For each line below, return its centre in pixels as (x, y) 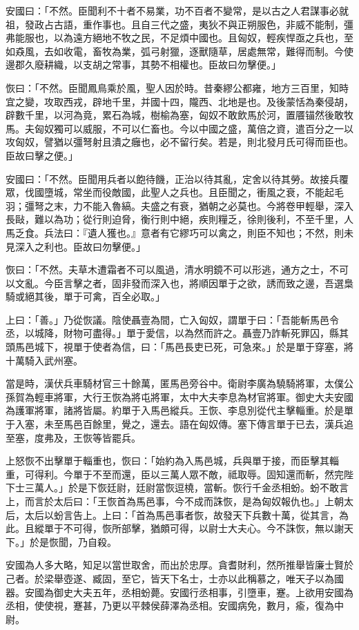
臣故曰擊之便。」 (42, 155)
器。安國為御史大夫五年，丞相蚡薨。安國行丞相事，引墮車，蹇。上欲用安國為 (179, 592)
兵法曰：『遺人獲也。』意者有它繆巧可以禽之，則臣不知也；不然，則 (194, 232)
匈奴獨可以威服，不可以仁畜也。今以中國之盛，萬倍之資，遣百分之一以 (194, 128)
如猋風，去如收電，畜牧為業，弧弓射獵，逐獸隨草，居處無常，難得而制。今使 (179, 51)
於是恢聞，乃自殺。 (73, 541)
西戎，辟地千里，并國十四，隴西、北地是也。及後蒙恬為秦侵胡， (208, 101)
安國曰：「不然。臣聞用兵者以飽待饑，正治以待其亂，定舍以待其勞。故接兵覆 (177, 178)
